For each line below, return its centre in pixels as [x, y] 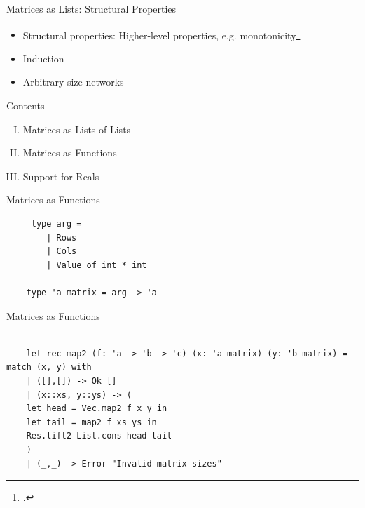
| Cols [62, 252]
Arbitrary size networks [73, 82]
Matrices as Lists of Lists [77, 129]
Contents [26, 106]
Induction [43, 58]
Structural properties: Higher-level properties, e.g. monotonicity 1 [161, 34]
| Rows [62, 238]
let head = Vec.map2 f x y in [97, 409]
